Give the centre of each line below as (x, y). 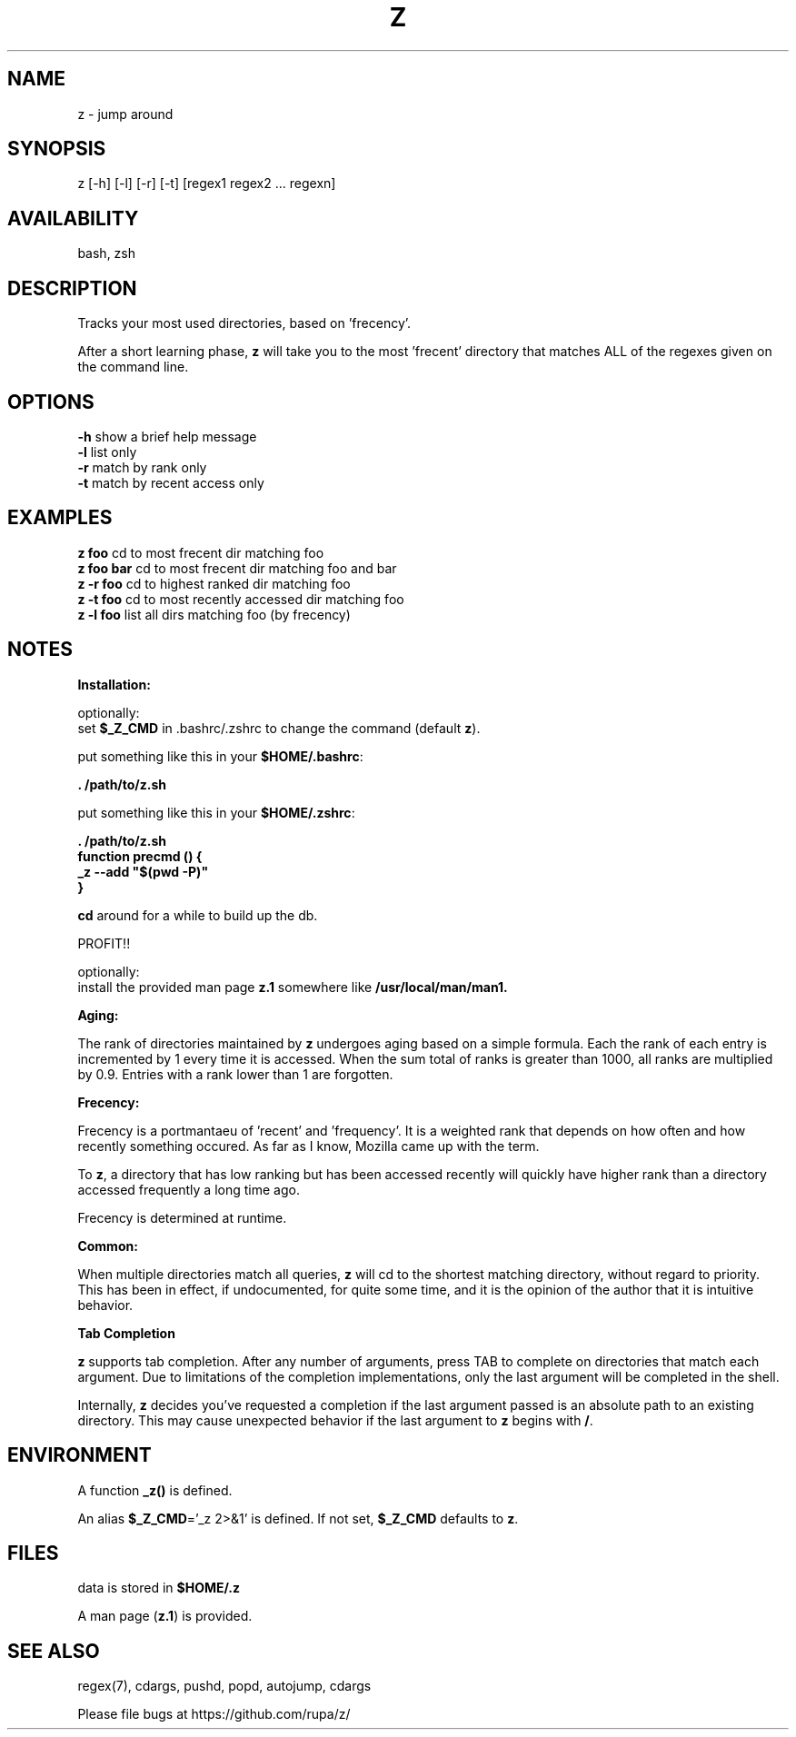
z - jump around (125, 114)
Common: (108, 1246)
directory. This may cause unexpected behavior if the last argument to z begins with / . (335, 1420)
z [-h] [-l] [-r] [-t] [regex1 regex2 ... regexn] (207, 184)
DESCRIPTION (72, 288)
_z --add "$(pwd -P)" (143, 871)
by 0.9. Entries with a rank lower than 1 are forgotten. (235, 1074)
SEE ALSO (54, 1651)
